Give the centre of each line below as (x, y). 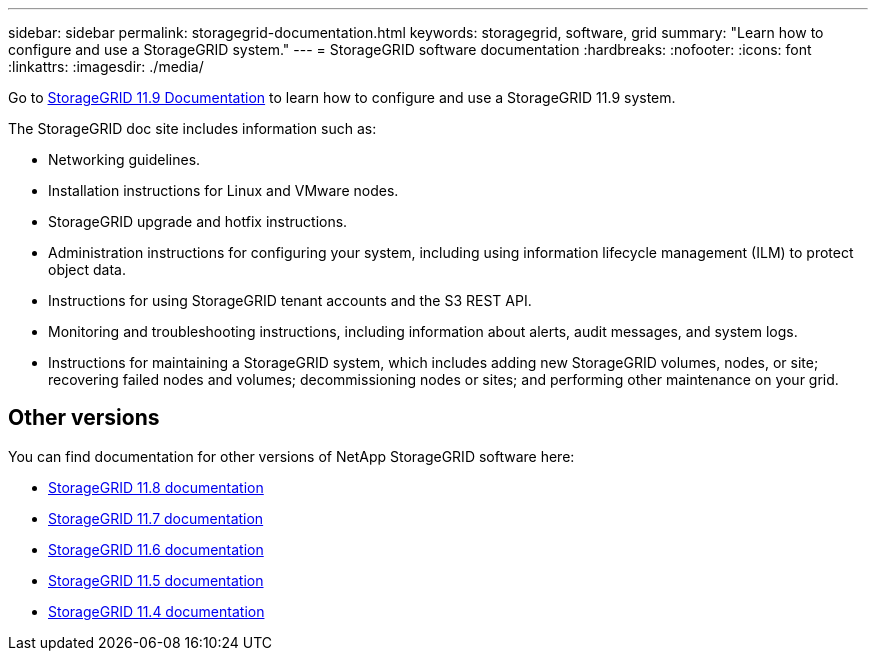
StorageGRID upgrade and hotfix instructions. (198, 221)
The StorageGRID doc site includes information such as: (192, 128)
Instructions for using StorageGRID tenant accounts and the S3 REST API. (290, 300)
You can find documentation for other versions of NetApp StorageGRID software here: (291, 456)
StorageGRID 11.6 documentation (156, 549)
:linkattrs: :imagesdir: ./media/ (106, 66)
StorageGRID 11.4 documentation (156, 611)
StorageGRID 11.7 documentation (156, 518)
